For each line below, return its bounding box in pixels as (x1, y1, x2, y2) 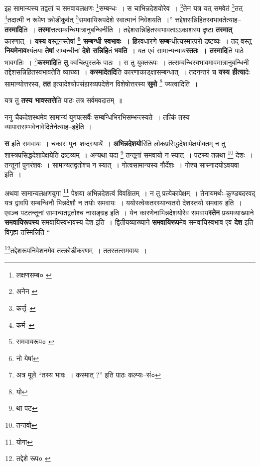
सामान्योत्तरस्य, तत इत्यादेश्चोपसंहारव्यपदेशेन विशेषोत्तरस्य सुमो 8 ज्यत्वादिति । (4, 77, 198, 89)
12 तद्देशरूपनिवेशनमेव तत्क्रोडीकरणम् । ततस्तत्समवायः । (4, 244, 147, 256)
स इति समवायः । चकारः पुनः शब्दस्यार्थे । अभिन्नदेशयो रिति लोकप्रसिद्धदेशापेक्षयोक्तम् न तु (4, 138, 226, 148)
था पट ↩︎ (16, 403, 38, 413)
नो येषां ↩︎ (16, 353, 39, 363)
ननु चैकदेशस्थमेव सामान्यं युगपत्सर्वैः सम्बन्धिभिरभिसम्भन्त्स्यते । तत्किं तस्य (4, 111, 190, 122)
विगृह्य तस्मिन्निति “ (4, 226, 50, 237)
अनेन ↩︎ (16, 286, 38, 296)
